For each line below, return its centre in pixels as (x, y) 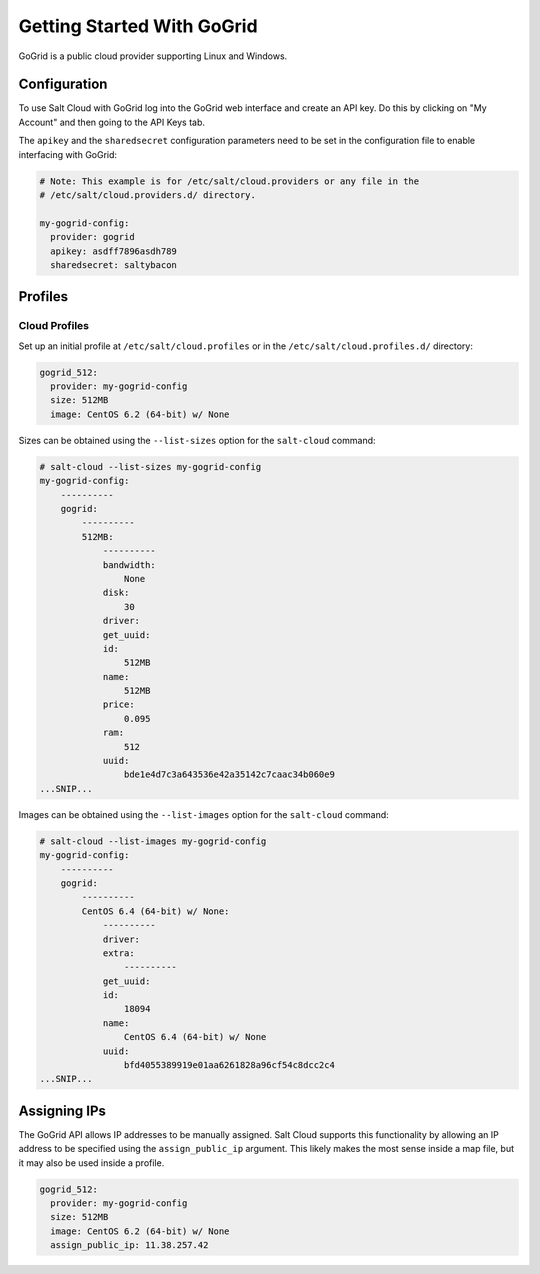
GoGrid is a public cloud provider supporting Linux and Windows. (153, 56)
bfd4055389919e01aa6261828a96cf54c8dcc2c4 (229, 1065)
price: (118, 704)
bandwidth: (129, 564)
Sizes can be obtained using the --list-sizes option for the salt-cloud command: (197, 440)
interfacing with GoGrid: (68, 154)
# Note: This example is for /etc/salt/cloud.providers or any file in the (229, 181)
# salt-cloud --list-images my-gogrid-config (153, 841)
